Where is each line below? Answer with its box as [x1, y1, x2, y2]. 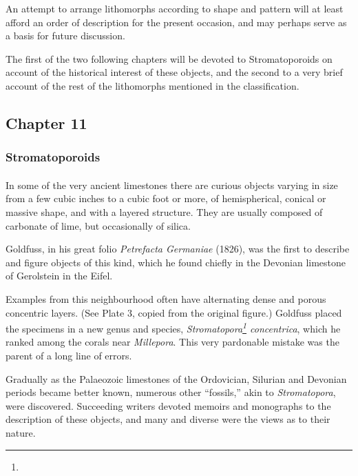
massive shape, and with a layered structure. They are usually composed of [6, 204, 323, 219]
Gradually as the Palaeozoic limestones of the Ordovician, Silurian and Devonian [6, 371, 347, 386]
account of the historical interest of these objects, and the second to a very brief [6, 65, 343, 79]
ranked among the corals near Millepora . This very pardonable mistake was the [6, 335, 339, 349]
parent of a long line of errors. [6, 348, 132, 362]
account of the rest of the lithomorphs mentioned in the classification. [6, 78, 299, 92]
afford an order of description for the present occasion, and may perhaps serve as [6, 14, 347, 29]
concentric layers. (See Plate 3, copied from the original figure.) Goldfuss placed [6, 305, 342, 319]
